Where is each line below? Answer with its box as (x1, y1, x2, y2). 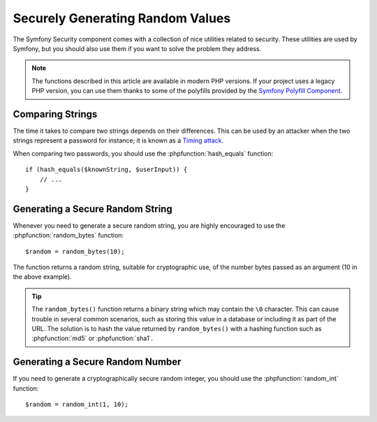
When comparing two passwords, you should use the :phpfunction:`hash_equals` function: (13, 149, 274, 157)
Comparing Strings (13, 108, 98, 120)
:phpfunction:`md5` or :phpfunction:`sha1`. (31, 334, 154, 342)
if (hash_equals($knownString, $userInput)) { (25, 166, 188, 174)
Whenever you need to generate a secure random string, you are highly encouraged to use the (13, 221, 286, 230)
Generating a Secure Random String (13, 203, 172, 214)
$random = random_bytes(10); (25, 247, 125, 255)
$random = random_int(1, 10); (25, 400, 129, 409)
